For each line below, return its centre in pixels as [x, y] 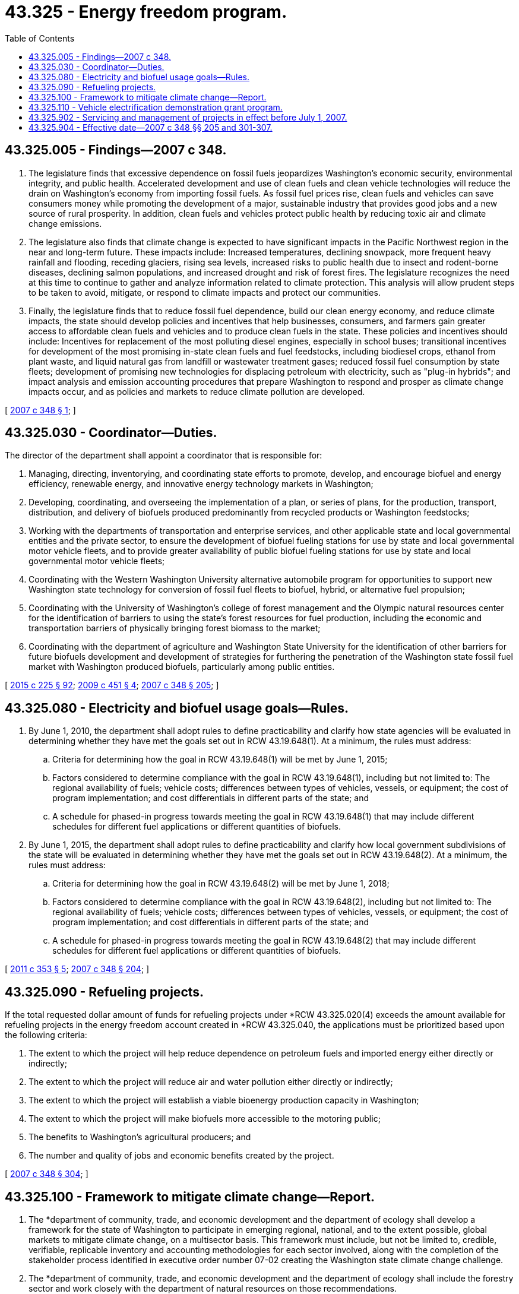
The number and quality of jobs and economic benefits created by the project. [181, 1156]
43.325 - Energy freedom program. [146, 12]
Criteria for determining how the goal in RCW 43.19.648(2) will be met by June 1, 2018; [221, 884]
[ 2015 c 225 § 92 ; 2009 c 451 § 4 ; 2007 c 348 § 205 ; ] [112, 685]
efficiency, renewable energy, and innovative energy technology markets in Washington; [201, 484]
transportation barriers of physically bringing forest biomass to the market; [175, 628]
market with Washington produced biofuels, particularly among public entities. [182, 667]
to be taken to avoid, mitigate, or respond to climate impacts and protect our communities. [205, 292]
